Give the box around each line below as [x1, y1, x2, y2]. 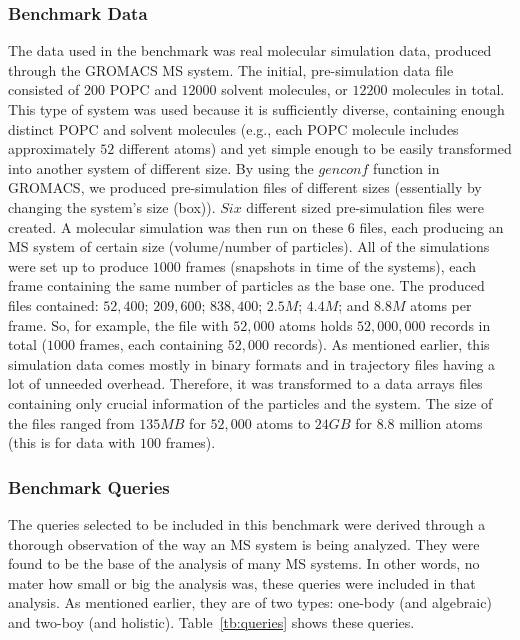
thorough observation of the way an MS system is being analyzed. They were [8, 533, 480, 554]
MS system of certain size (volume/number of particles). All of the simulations [8, 236, 490, 257]
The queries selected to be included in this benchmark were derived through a [8, 513, 486, 534]
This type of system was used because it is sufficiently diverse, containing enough [8, 99, 505, 119]
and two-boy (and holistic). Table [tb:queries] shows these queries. [8, 611, 415, 632]
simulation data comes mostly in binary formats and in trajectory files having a [8, 353, 496, 374]
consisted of [8, 79, 80, 100]
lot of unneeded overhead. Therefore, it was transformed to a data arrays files [8, 373, 483, 394]
